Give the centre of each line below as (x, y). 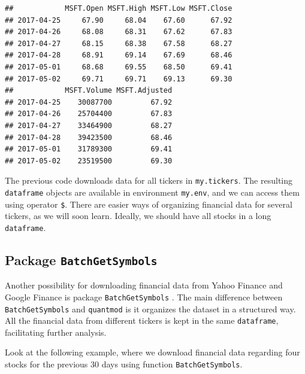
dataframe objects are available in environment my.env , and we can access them (152, 192)
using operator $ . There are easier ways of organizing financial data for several (149, 204)
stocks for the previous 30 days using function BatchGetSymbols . (124, 364)
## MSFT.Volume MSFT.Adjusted (89, 91)
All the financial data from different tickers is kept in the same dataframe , (142, 320)
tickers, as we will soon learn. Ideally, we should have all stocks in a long (138, 216)
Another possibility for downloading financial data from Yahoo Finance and (144, 285)
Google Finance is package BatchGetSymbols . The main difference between (144, 297)
